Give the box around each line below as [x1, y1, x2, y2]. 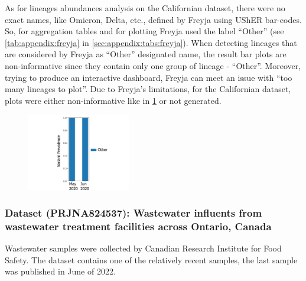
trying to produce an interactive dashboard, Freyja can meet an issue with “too [5, 71, 292, 83]
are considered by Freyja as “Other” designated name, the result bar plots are [5, 48, 287, 60]
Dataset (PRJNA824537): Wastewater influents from [5, 205, 262, 220]
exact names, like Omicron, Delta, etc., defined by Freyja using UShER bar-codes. [5, 13, 302, 25]
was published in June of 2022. [5, 265, 116, 277]
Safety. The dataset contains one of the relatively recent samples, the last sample [5, 253, 298, 266]
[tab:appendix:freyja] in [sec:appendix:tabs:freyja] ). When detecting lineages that [5, 36, 297, 48]
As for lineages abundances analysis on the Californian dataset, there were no [5, 2, 285, 14]
